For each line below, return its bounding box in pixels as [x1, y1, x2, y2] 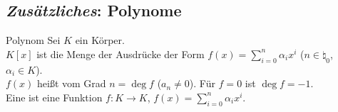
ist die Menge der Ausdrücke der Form [36, 46, 205, 61]
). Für [189, 76, 215, 91]
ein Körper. [75, 33, 125, 47]
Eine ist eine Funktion [6, 89, 103, 104]
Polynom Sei [6, 33, 61, 47]
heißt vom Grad [37, 76, 106, 91]
